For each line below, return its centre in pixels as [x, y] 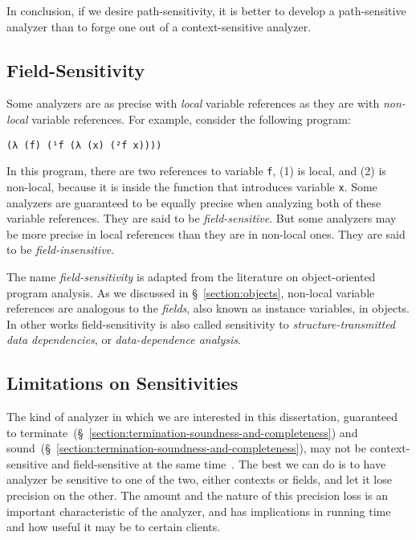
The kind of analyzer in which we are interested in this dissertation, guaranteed [202, 417]
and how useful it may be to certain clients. [114, 527]
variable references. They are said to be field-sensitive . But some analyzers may [202, 218]
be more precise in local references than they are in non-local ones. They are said [206, 233]
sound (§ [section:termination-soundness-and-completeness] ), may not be [186, 448]
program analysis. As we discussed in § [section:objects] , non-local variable [191, 292]
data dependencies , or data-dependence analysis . [124, 340]
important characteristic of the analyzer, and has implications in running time [199, 511]
